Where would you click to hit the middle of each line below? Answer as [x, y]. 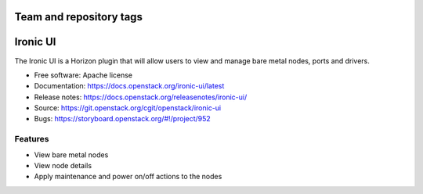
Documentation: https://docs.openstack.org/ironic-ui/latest [129, 86]
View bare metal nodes [71, 154]
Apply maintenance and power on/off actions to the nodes [128, 177]
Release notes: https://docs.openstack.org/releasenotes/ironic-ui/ [141, 97]
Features [32, 139]
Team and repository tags [78, 17]
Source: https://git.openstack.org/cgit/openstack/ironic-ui [128, 108]
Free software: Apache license [83, 75]
